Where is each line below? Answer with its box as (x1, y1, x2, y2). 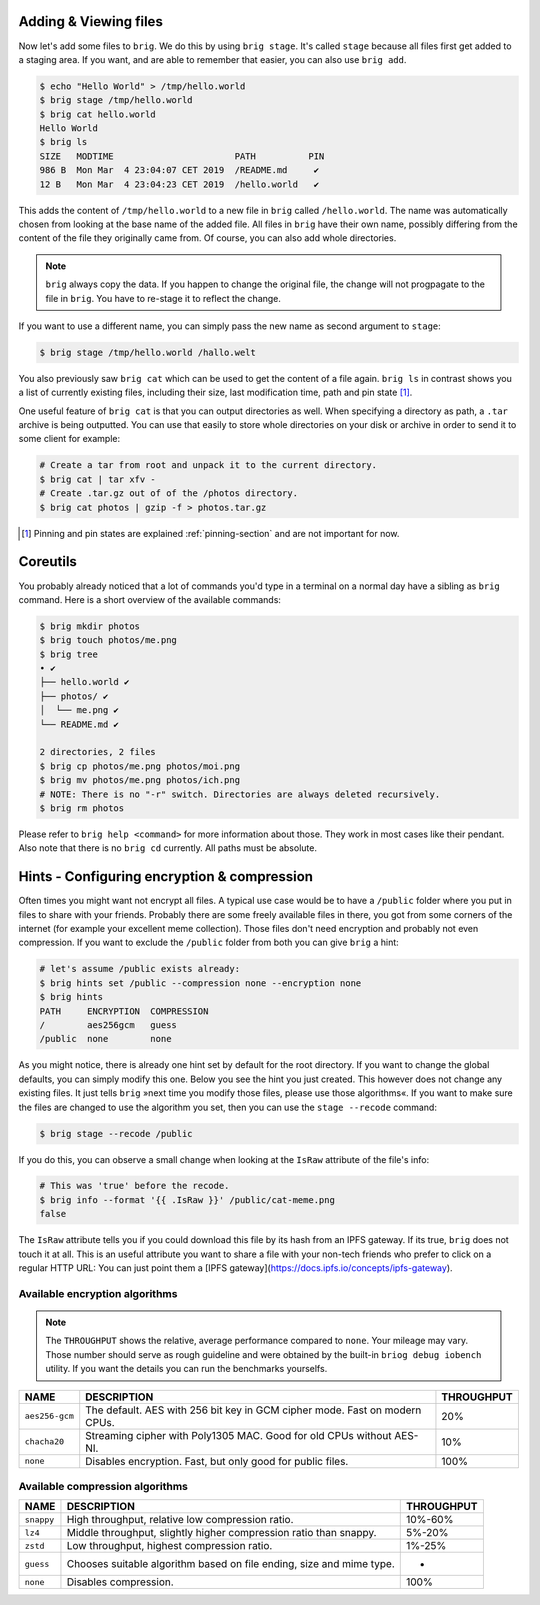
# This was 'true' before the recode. (39, 1180, 230, 1192)
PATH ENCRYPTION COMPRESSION (39, 1005, 209, 1017)
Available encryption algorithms (18, 1286, 178, 1300)
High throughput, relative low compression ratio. (66, 1513, 294, 1527)
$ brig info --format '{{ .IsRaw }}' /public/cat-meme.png (39, 1194, 335, 1205)
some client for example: (18, 433, 121, 445)
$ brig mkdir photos (39, 620, 140, 632)
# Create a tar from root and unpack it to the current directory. (39, 460, 378, 471)
